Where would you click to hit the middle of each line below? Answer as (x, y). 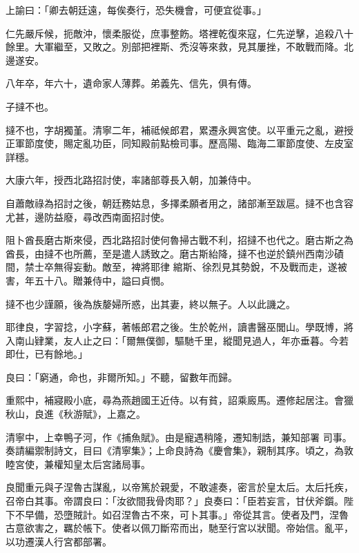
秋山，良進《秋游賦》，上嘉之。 (76, 414)
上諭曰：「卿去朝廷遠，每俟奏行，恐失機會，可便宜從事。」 (136, 10)
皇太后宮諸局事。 (111, 464)
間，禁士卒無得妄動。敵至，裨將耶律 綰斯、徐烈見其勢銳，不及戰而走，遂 (172, 267)
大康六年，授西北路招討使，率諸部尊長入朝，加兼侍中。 (131, 180)
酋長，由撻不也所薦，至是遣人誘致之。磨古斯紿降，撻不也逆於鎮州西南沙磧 (175, 253)
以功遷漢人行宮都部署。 (59, 541)
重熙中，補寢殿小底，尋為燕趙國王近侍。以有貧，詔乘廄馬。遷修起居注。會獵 (179, 400)
